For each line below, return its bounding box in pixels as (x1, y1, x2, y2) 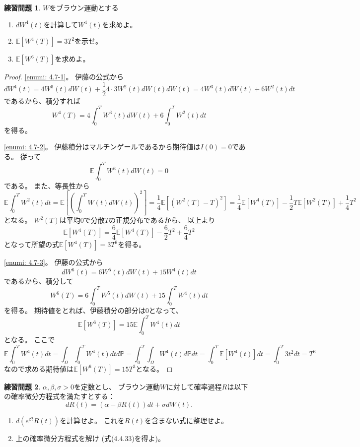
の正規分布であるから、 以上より (109, 215, 216, 225)
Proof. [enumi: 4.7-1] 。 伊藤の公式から (4, 71, 124, 82)
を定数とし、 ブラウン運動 (74, 381, 160, 391)
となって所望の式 (4, 239, 59, 250)
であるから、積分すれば (4, 95, 80, 106)
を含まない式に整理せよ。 (144, 415, 228, 426)
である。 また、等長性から (4, 180, 90, 191)
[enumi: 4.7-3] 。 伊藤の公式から (4, 257, 103, 267)
